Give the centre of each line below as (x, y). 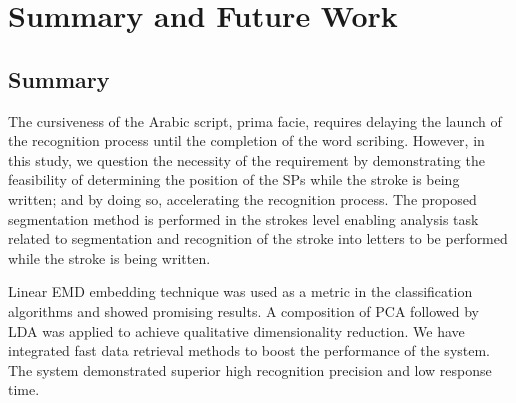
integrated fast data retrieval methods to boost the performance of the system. (249, 350)
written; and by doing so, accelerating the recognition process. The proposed (242, 198)
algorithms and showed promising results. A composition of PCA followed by (243, 310)
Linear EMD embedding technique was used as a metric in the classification (240, 291)
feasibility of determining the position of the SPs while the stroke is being (234, 179)
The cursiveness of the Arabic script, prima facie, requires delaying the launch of (255, 120)
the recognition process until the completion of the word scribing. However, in (246, 140)
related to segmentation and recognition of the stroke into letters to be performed (258, 238)
